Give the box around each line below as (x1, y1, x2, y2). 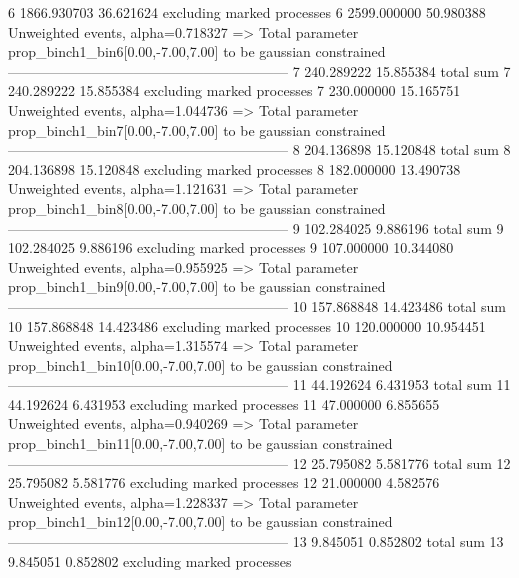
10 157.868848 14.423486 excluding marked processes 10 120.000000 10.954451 (8, 315, 486, 336)
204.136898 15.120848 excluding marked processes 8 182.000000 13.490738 (8, 158, 461, 179)
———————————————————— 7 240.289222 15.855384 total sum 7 (8, 60, 511, 81)
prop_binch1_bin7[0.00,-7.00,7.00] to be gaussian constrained (8, 119, 386, 140)
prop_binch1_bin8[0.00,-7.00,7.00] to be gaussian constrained (8, 197, 386, 218)
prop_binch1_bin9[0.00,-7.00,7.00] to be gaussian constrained (8, 276, 386, 297)
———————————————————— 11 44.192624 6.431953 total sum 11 (8, 374, 511, 395)
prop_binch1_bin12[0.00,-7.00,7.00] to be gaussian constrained (8, 511, 393, 532)
